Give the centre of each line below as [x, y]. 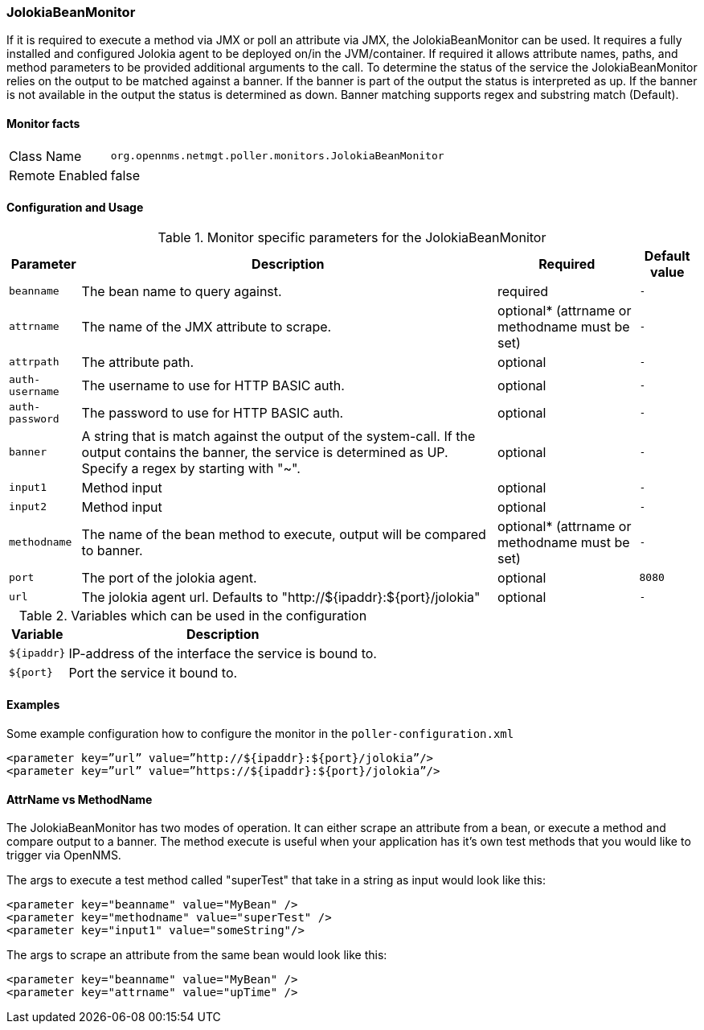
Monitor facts [43, 123]
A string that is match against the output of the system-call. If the [278, 436]
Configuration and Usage [75, 208]
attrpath [34, 362]
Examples [33, 705]
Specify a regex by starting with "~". [191, 468]
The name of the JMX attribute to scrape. [207, 326]
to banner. [112, 550]
